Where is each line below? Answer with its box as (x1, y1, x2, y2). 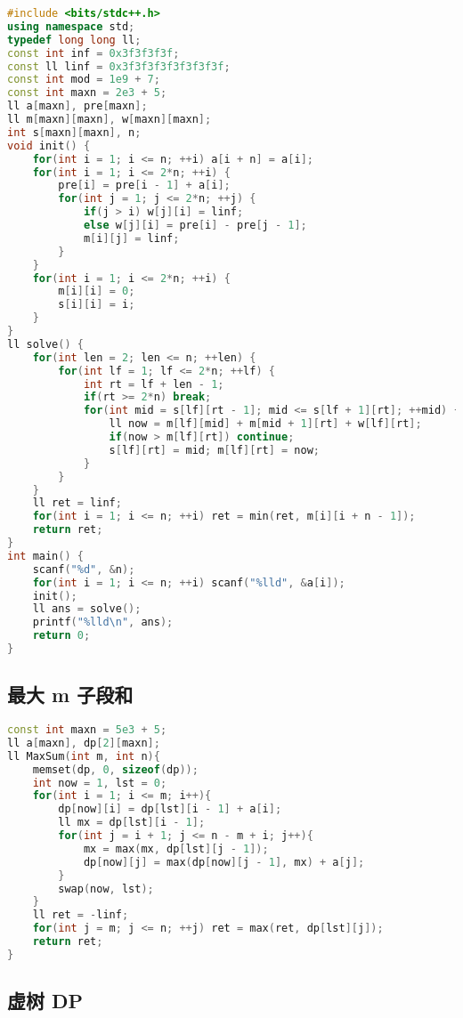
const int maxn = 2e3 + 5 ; (7, 86, 167, 100)
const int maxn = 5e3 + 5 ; (7, 723, 167, 737)
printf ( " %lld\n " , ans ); (32, 616, 174, 629)
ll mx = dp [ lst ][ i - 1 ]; (58, 816, 206, 829)
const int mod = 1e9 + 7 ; (7, 73, 160, 86)
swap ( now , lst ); (58, 882, 154, 895)
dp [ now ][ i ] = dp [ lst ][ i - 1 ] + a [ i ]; (58, 803, 282, 816)
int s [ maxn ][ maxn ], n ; (7, 125, 142, 139)
